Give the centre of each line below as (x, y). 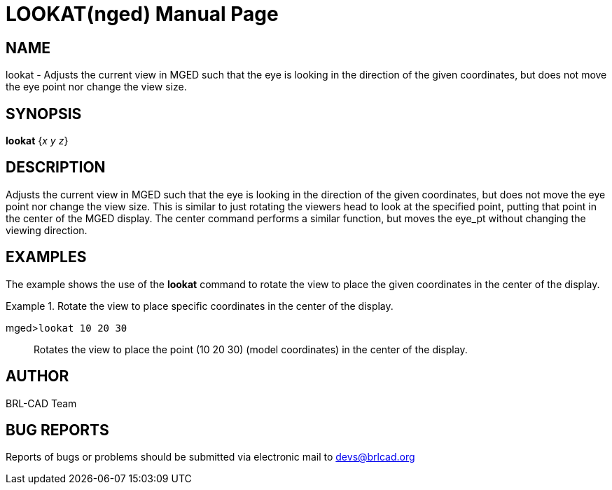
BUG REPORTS (57, 430)
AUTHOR (37, 376)
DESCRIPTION (56, 168)
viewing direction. (47, 230)
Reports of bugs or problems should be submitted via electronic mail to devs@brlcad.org (210, 457)
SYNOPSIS (44, 114)
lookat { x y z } (37, 141)
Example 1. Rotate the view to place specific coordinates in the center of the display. (200, 306)
